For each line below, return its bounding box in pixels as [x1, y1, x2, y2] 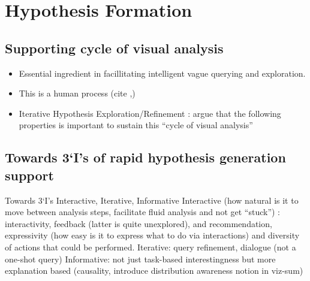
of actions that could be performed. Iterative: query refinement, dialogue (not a [5, 240, 296, 253]
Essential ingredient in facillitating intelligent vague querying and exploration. [19, 67, 306, 79]
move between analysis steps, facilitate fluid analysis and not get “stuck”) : [5, 206, 281, 218]
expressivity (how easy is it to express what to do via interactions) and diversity [5, 229, 300, 241]
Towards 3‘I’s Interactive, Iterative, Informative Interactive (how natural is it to [5, 194, 299, 206]
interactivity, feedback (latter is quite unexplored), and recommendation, [5, 217, 272, 229]
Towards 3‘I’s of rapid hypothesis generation [5, 148, 286, 167]
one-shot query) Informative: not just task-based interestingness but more [5, 252, 276, 265]
